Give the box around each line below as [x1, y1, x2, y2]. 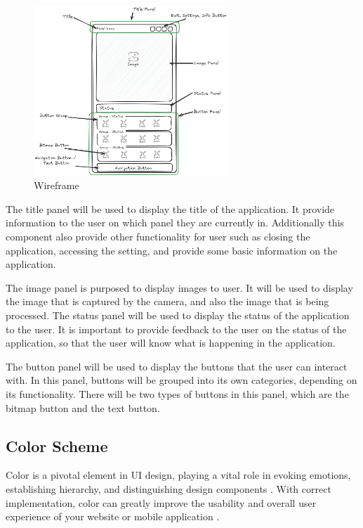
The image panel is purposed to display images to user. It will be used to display [6, 280, 353, 295]
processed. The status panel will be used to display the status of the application [6, 307, 350, 322]
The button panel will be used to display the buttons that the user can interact [6, 359, 348, 373]
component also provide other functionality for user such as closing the [6, 229, 310, 244]
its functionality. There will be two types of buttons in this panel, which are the [6, 386, 349, 401]
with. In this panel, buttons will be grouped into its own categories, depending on [6, 373, 357, 387]
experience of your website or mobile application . [6, 509, 220, 524]
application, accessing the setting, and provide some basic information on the [6, 243, 338, 257]
